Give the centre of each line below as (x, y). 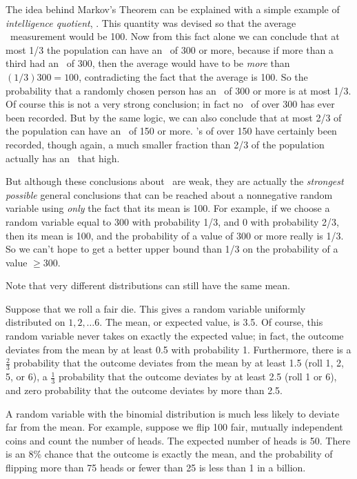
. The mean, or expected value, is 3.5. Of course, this (211, 322)
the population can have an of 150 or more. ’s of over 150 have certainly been (171, 131)
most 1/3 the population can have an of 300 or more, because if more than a (170, 49)
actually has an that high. (63, 158)
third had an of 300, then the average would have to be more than (148, 63)
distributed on (35, 322)
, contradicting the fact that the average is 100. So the (193, 76)
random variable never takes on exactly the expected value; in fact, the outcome (175, 336)
